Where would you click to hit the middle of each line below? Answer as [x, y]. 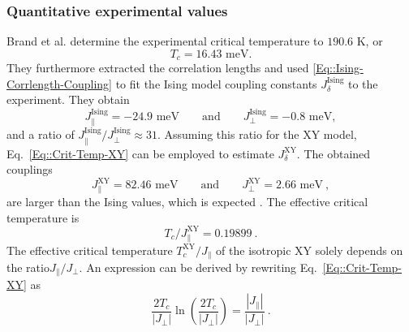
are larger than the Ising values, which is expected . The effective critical [187, 202]
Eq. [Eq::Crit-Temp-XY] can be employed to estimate [140, 153]
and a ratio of [41, 134]
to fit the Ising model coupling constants [216, 83]
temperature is [43, 217]
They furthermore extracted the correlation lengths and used [158, 68]
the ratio [28, 267]
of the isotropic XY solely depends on [310, 250]
